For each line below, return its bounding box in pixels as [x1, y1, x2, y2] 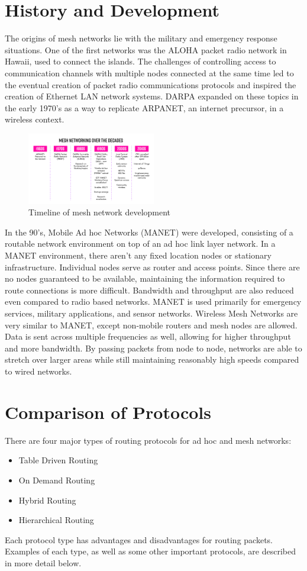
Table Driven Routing [18, 454, 98, 466]
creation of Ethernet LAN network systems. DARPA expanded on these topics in [5, 90, 299, 102]
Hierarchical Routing [18, 514, 94, 526]
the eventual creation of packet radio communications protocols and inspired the [5, 78, 296, 91]
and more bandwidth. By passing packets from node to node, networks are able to [5, 341, 302, 354]
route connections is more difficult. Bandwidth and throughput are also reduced [5, 283, 294, 296]
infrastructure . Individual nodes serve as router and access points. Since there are [5, 260, 300, 273]
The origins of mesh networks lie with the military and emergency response [5, 32, 277, 44]
